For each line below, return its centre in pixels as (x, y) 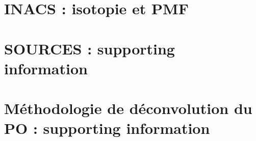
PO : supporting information (107, 128)
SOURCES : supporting (89, 48)
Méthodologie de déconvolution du (128, 108)
